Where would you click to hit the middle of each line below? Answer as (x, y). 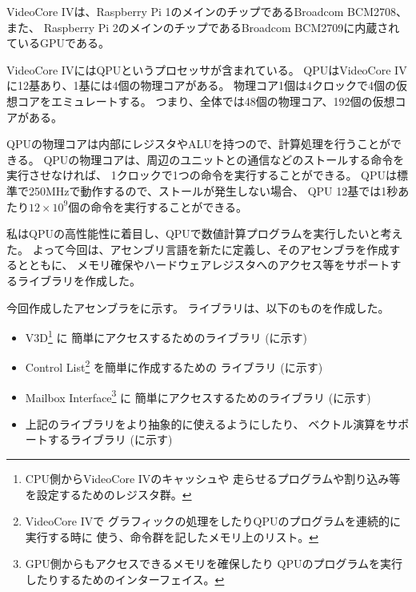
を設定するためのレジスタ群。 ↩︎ (108, 494)
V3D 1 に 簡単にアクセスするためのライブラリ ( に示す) (166, 336)
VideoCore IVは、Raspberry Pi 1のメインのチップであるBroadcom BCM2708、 (207, 11)
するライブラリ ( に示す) (110, 439)
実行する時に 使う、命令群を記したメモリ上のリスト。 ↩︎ (172, 536)
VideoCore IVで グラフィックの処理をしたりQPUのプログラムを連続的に (213, 521)
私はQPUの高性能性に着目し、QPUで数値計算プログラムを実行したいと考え (205, 234)
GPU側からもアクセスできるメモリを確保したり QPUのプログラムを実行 (214, 564)
